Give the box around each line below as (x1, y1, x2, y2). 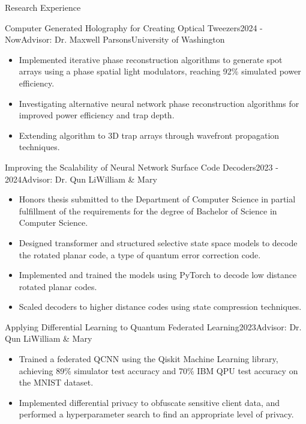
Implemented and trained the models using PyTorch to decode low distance (19, 268, 297, 281)
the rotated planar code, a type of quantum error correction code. (19, 248, 261, 261)
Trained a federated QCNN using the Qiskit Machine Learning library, (19, 353, 278, 365)
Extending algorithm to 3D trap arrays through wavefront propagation (19, 129, 280, 141)
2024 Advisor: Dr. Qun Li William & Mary (5, 172, 157, 185)
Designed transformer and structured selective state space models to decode (19, 236, 298, 249)
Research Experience (5, 1, 81, 13)
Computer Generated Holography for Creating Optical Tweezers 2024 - (5, 21, 263, 34)
